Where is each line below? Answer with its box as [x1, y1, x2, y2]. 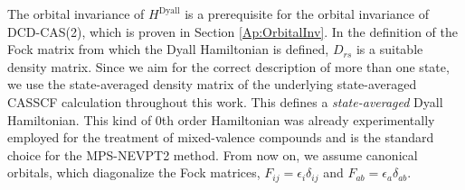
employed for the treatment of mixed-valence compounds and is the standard [7, 128, 434, 147]
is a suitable [356, 40, 423, 59]
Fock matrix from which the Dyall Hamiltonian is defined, [7, 40, 329, 59]
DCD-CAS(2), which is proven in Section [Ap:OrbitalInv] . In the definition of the [7, 22, 459, 41]
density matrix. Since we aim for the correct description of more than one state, [7, 57, 450, 76]
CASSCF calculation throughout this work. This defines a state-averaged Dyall [7, 92, 443, 111]
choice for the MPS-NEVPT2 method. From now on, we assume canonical [7, 145, 418, 164]
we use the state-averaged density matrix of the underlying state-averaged [7, 75, 417, 94]
